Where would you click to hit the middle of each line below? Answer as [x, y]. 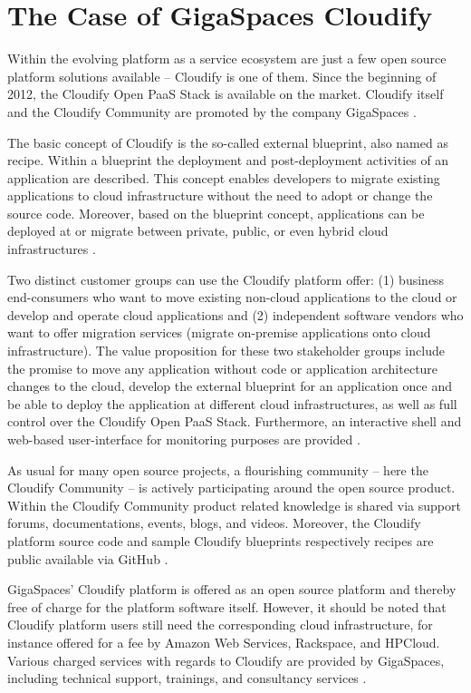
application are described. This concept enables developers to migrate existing [224, 177]
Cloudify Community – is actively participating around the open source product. [231, 488]
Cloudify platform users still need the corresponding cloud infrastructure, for [220, 625]
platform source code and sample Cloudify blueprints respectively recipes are [221, 540]
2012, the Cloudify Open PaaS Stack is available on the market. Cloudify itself [226, 94]
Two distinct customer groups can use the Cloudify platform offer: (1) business [226, 279]
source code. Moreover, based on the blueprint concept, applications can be [216, 213]
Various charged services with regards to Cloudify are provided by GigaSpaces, [226, 660]
